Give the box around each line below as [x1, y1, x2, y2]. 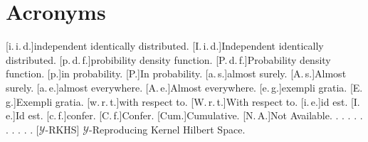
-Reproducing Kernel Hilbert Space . [88, 121, 246, 136]
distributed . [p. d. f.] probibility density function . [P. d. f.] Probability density [6, 52, 331, 67]
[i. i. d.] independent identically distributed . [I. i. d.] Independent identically [6, 38, 324, 53]
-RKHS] [45, 121, 80, 136]
